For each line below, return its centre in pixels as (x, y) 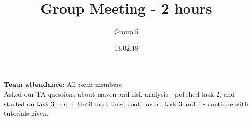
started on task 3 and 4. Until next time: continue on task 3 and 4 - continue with (126, 103)
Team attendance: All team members (63, 84)
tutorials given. (26, 113)
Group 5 (126, 31)
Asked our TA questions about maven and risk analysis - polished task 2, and (119, 94)
